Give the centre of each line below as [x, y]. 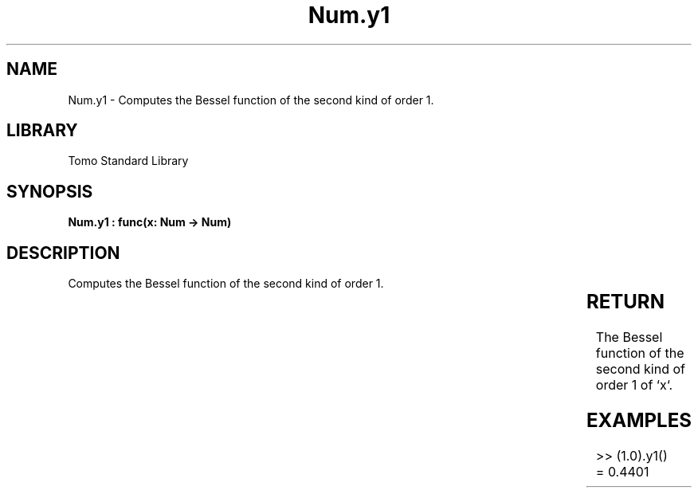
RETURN [625, 302]
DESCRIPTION [63, 253]
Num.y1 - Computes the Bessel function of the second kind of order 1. [251, 100]
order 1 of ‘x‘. [634, 385]
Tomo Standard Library [128, 161]
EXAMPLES [639, 420]
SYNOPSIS [50, 191]
